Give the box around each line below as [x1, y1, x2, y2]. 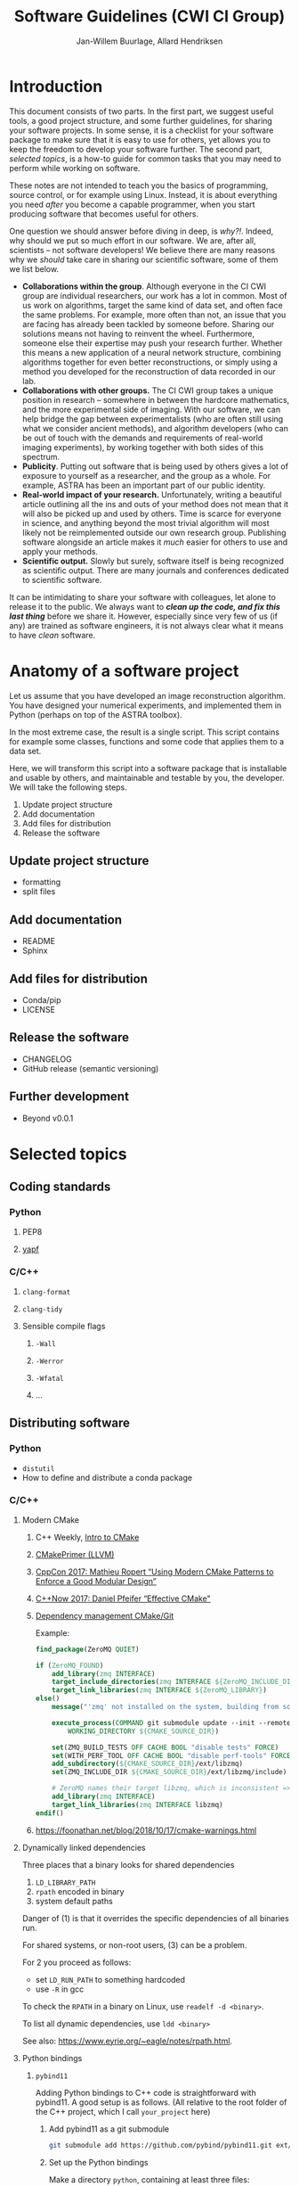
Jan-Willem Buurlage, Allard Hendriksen [76, 36, 223, 46]
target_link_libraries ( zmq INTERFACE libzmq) [52, 1800, 224, 1809]
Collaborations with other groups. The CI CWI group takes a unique [21, 385, 274, 396]
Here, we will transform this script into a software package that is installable [9, 762, 287, 773]
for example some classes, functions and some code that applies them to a [9, 736, 285, 746]
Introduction [9, 76, 103, 96]
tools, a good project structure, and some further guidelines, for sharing [9, 115, 273, 126]
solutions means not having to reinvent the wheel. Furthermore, [21, 328, 255, 339]
